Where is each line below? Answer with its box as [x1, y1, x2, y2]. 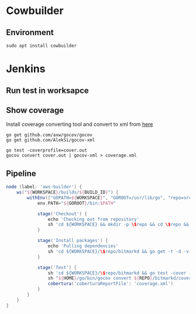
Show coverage [6, 105, 64, 115]
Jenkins [6, 63, 45, 75]
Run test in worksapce [6, 85, 89, 95]
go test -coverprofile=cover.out [6, 147, 87, 153]
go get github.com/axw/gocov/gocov [6, 132, 93, 138]
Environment [6, 27, 54, 37]
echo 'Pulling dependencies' [47, 243, 118, 249]
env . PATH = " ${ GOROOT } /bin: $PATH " [37, 200, 116, 206]
